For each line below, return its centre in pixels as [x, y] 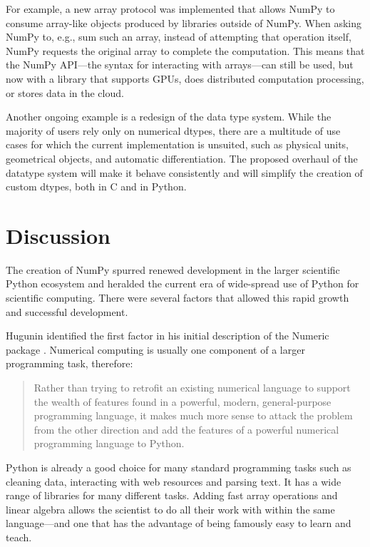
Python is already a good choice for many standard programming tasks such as [179, 467]
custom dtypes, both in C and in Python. [96, 186]
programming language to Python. [109, 443]
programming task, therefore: [70, 363]
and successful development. [67, 311]
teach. [19, 537]
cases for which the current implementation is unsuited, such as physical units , [178, 144]
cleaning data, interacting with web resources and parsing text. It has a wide [174, 481]
